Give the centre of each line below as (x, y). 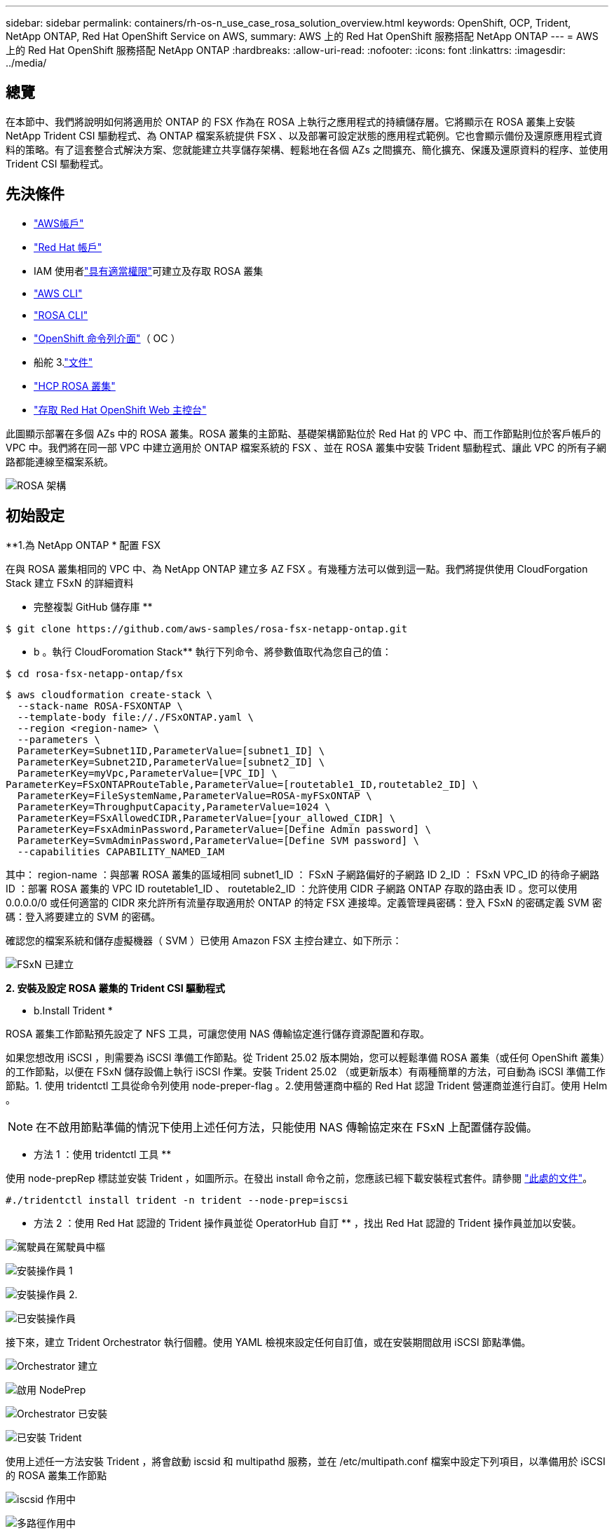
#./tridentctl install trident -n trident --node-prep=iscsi (177, 1200)
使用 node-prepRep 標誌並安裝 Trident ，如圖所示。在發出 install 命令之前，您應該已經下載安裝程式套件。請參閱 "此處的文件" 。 (299, 1178)
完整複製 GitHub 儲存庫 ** (93, 606)
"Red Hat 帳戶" (68, 247)
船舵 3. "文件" (63, 362)
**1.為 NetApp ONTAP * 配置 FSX (83, 545)
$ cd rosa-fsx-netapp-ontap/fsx (94, 673)
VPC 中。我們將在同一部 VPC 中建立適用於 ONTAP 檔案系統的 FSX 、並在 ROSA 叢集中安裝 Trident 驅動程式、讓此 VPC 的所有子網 (306, 447)
